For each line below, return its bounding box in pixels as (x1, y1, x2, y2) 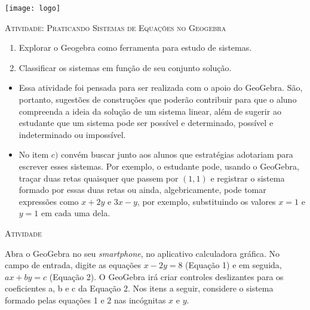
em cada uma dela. (41, 207, 111, 219)
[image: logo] (5, 4, 61, 13)
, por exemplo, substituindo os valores (137, 195, 276, 207)
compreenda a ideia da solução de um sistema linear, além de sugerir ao (19, 105, 281, 117)
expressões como (19, 195, 79, 207)
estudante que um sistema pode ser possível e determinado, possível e (19, 116, 274, 129)
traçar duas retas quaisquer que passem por (19, 171, 179, 184)
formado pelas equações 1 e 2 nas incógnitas (5, 293, 166, 306)
